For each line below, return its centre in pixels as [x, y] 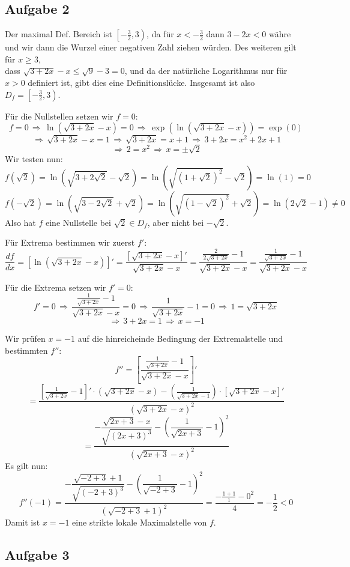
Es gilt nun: [26, 465]
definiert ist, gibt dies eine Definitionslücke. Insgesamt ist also [141, 82]
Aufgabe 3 [37, 555]
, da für [160, 34]
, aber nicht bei [176, 222]
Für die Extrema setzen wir [56, 287]
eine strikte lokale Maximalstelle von [140, 522]
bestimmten [26, 350]
